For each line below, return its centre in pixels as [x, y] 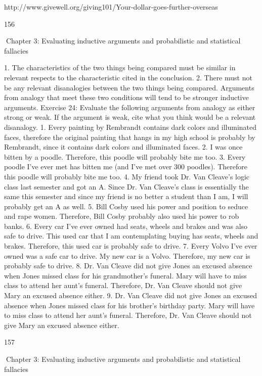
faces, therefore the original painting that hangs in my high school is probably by [130, 137]
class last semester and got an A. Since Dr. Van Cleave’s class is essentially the [126, 186]
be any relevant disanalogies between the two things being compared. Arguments [129, 87]
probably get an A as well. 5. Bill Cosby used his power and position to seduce [126, 206]
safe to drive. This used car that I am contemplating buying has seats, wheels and [131, 236]
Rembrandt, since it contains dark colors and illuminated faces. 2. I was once [123, 147]
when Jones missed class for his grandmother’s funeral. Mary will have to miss [125, 275]
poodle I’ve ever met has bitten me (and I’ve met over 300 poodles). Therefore [126, 167]
